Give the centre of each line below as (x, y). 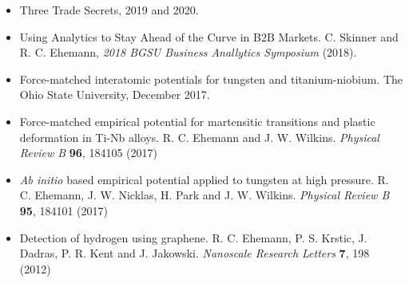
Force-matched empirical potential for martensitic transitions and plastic (197, 121)
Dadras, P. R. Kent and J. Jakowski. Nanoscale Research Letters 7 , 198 (195, 253)
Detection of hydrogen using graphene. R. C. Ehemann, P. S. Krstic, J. (193, 237)
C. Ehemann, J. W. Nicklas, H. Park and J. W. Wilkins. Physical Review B (204, 195)
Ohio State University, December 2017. (115, 94)
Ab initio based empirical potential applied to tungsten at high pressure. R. (204, 179)
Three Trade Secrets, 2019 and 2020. (109, 10)
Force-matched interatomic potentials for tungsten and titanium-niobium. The (211, 79)
